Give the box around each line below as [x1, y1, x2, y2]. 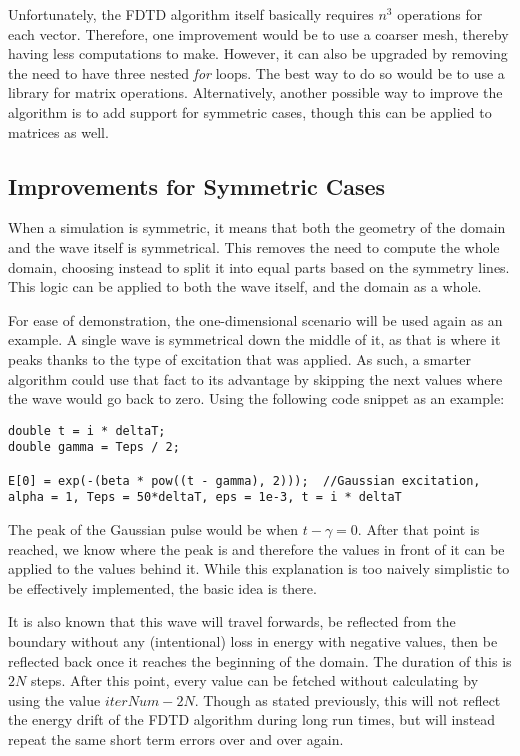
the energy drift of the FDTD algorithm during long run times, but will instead [8, 709, 496, 730]
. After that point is [357, 518, 480, 539]
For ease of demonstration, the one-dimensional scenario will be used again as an [8, 309, 503, 330]
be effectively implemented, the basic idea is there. [8, 577, 317, 598]
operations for [397, 4, 483, 24]
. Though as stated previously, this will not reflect [194, 689, 501, 710]
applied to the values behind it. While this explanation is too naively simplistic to [8, 558, 510, 579]
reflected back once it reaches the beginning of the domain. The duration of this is [8, 650, 512, 671]
